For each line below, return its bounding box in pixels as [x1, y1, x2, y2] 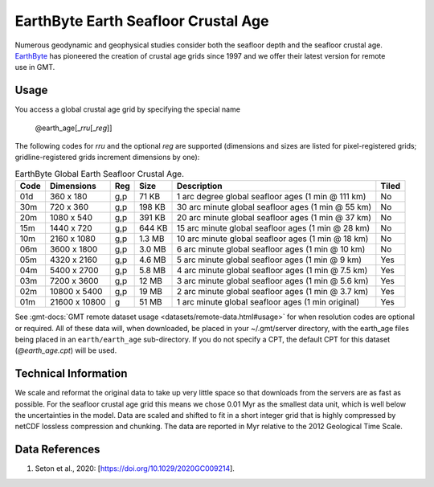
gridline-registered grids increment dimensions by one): [14, 153, 200, 162]
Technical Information [14, 366, 128, 381]
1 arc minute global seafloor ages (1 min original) [176, 297, 360, 308]
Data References [14, 443, 100, 456]
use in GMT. [14, 63, 55, 72]
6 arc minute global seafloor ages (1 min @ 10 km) [176, 243, 366, 255]
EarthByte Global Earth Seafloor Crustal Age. [14, 168, 185, 179]
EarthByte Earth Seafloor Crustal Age [14, 12, 269, 30]
